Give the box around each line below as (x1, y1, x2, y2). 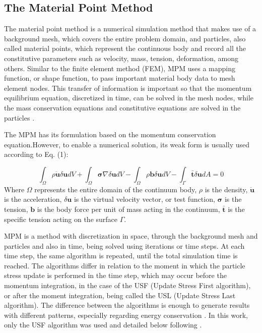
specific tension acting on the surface (4, 213, 118, 224)
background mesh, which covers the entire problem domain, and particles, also (4, 33, 246, 43)
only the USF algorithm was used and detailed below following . (4, 319, 202, 330)
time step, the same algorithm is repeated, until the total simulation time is (4, 250, 238, 261)
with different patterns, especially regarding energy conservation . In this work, (4, 309, 248, 320)
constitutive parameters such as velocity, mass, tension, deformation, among (4, 52, 238, 63)
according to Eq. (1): (4, 149, 69, 159)
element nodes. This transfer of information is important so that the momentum (4, 82, 252, 93)
